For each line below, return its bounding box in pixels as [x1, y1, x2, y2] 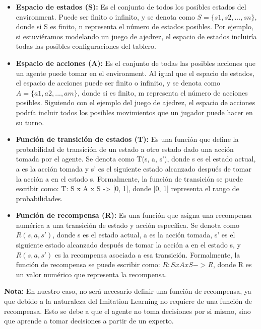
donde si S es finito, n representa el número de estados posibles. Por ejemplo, [16, 21, 253, 32]
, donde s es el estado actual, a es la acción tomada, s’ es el [52, 229, 235, 240]
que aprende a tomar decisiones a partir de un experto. [4, 315, 174, 326]
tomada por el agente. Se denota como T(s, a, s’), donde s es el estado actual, [16, 153, 256, 164]
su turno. [16, 117, 44, 127]
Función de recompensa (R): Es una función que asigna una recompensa [16, 210, 252, 220]
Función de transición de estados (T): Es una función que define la [16, 134, 239, 144]
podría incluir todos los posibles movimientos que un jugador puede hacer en [16, 107, 253, 117]
